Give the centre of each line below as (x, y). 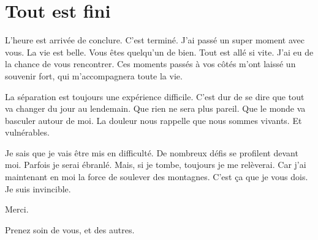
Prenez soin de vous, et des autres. (70, 229)
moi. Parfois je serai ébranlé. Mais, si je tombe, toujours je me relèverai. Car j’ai (156, 165)
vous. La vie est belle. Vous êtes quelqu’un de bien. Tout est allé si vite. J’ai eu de (159, 52)
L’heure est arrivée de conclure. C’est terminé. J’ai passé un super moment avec (155, 40)
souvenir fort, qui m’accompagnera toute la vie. (94, 75)
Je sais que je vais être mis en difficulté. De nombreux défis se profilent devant (152, 152)
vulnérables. (27, 132)
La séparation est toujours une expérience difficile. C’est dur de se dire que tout (155, 96)
